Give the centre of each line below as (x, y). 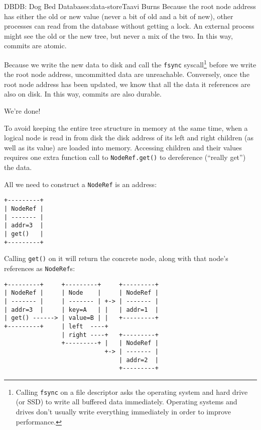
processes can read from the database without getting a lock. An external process (129, 26)
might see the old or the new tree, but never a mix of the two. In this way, (118, 35)
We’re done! (22, 111)
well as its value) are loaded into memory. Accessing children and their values (123, 147)
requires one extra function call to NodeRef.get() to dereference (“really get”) (125, 157)
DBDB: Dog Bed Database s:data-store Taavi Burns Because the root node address (130, 6)
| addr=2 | (139, 360)
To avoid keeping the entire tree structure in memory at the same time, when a (126, 127)
